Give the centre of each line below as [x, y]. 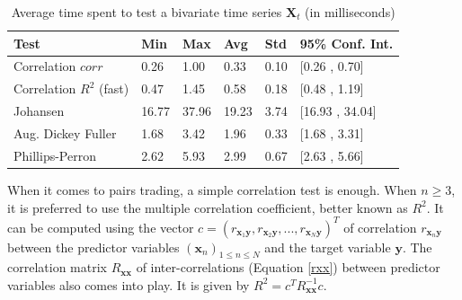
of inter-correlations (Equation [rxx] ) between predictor [288, 267]
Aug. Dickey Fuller [65, 132]
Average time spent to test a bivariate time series [147, 12]
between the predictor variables [93, 247]
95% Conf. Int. [346, 43]
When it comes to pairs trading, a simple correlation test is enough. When [212, 189]
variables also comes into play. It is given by [129, 284]
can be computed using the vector [101, 227]
